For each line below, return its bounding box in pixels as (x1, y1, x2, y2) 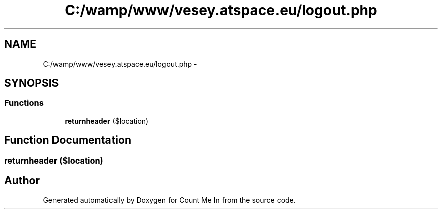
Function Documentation (4, 134, 131, 147)
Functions (4, 98, 44, 109)
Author (4, 174, 40, 187)
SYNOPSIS (4, 77, 59, 90)
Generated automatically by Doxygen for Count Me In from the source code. (43, 195, 296, 204)
